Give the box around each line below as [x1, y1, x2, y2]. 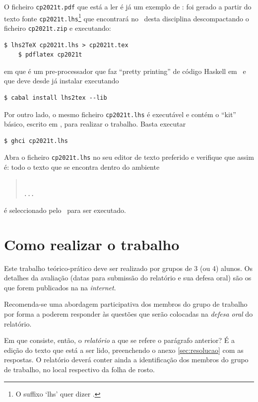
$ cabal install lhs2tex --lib [4, 94, 107, 101]
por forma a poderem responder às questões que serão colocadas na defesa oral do [4, 309, 253, 319]
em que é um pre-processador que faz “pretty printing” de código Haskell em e [4, 66, 246, 76]
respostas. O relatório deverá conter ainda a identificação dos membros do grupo [4, 354, 249, 365]
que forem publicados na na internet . [4, 282, 116, 292]
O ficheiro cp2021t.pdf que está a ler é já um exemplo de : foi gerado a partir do [4, 1, 252, 11]
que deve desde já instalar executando [4, 75, 119, 86]
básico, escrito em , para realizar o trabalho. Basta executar [4, 119, 186, 129]
